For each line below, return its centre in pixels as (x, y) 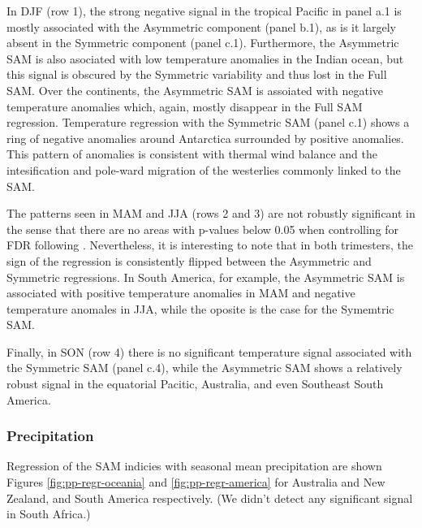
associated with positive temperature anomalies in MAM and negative (181, 293)
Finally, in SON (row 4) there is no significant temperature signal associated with (209, 351)
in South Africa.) (49, 514)
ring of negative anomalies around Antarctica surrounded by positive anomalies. (205, 138)
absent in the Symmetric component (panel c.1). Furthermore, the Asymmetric (203, 43)
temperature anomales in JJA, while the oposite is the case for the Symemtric (200, 308)
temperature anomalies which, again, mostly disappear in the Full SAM (185, 106)
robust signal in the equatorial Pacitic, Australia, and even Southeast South (195, 384)
